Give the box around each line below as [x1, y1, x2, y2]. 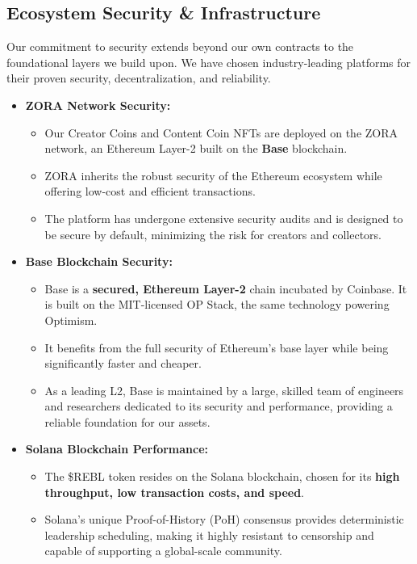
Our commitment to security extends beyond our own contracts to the [6, 38, 354, 55]
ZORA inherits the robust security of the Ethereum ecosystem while [44, 166, 382, 183]
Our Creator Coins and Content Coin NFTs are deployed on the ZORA [44, 124, 398, 141]
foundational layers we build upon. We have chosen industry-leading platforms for [6, 53, 411, 70]
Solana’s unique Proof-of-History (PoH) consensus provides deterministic [44, 511, 404, 528]
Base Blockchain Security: [25, 253, 173, 270]
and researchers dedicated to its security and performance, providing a [44, 398, 393, 415]
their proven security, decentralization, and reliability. [6, 69, 271, 86]
